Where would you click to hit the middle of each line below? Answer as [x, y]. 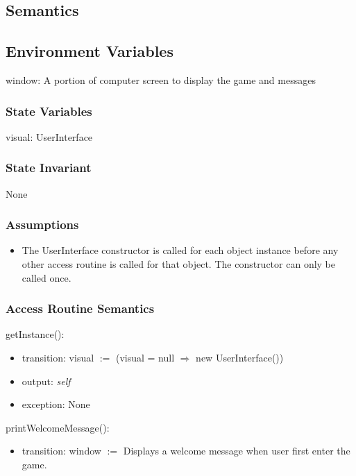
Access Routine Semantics [80, 308]
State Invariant [49, 168]
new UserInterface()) [240, 358]
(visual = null [145, 358]
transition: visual [58, 358]
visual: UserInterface [49, 136]
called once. [46, 277]
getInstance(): [35, 334]
